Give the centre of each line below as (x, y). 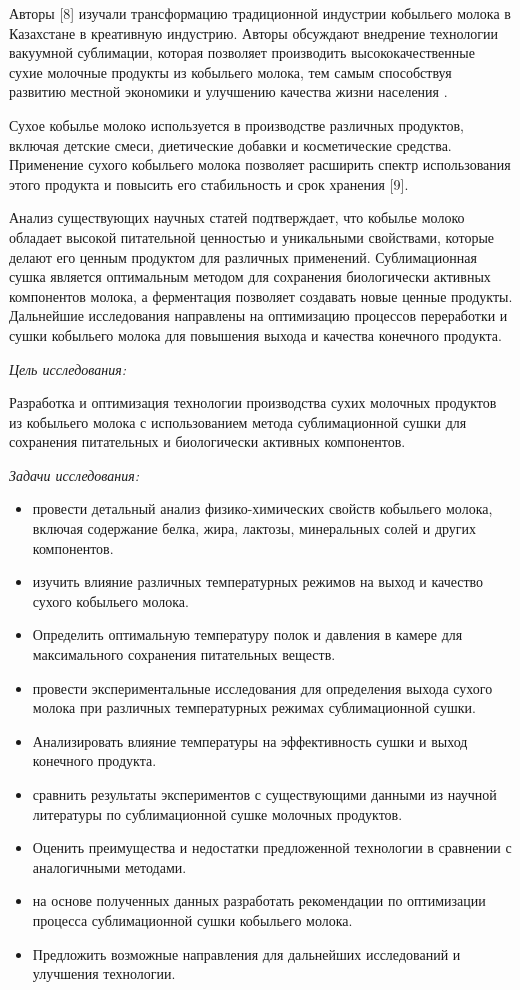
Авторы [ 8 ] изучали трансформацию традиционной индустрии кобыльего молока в (260, 13)
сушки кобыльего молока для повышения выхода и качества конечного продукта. (255, 334)
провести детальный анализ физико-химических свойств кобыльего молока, (262, 508)
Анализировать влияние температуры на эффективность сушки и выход (250, 740)
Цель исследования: (68, 368)
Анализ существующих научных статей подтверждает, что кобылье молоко (237, 217)
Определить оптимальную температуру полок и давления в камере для (247, 634)
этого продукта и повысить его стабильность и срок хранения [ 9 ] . (209, 183)
